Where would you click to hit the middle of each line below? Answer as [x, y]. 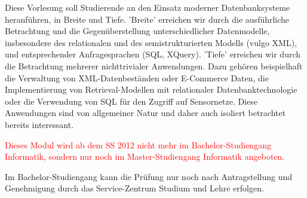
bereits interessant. [39, 124]
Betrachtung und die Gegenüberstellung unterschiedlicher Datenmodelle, [137, 31]
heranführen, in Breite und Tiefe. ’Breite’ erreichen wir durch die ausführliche [147, 19]
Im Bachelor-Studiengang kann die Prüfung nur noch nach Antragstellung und [148, 176]
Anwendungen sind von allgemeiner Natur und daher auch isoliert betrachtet [145, 113]
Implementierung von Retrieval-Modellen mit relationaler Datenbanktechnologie [151, 89]
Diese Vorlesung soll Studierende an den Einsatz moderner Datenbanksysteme [148, 7]
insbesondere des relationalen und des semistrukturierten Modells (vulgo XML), [151, 42]
